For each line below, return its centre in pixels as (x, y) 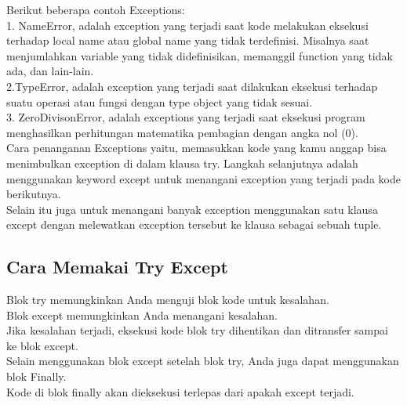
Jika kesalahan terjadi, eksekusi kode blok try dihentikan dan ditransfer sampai (197, 330)
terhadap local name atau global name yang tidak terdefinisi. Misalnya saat (188, 40)
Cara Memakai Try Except (117, 267)
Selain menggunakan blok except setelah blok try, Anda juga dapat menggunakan (203, 361)
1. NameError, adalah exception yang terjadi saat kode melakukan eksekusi (187, 25)
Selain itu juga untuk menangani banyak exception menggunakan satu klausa (192, 209)
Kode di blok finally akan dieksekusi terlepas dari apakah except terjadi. (180, 391)
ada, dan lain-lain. (50, 71)
